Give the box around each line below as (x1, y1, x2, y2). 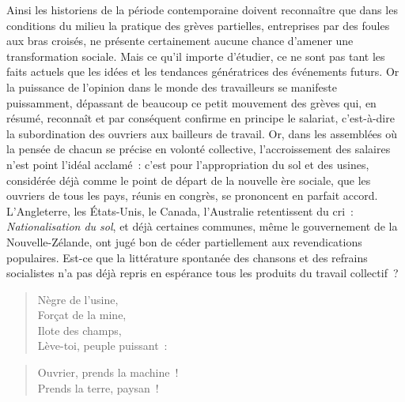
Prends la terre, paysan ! (37, 379, 159, 396)
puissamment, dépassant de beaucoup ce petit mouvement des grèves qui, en (6, 94, 377, 111)
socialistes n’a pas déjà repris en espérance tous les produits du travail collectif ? (6, 265, 399, 281)
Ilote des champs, (37, 321, 122, 338)
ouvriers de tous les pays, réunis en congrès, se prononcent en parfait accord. (6, 187, 378, 204)
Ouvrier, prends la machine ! (37, 364, 179, 381)
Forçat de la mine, (37, 306, 127, 323)
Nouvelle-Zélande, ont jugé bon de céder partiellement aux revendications (6, 233, 362, 250)
